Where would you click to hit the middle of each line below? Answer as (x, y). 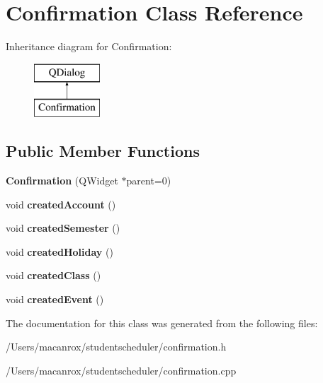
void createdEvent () (55, 299)
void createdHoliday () (59, 251)
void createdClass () (53, 275)
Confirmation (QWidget (62, 181)
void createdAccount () (61, 204)
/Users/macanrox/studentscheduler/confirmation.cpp (121, 370)
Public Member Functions (103, 151)
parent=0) (149, 181)
